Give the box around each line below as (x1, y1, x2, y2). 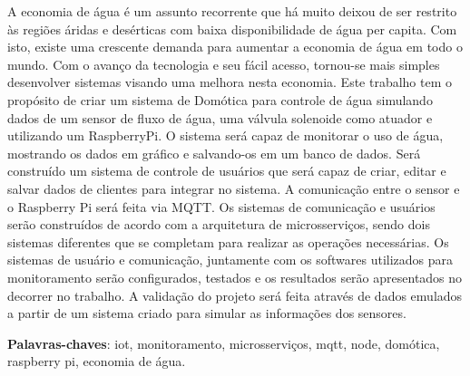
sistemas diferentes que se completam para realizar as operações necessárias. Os (7, 232, 449, 251)
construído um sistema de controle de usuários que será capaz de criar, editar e (7, 161, 446, 180)
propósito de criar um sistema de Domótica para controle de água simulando (7, 90, 433, 109)
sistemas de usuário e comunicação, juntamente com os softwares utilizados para (7, 250, 454, 269)
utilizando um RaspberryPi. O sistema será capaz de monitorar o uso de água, (7, 126, 444, 145)
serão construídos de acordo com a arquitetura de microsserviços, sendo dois (7, 215, 430, 234)
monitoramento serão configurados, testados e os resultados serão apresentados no (7, 267, 463, 286)
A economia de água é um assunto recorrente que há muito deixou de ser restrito (7, 2, 457, 20)
